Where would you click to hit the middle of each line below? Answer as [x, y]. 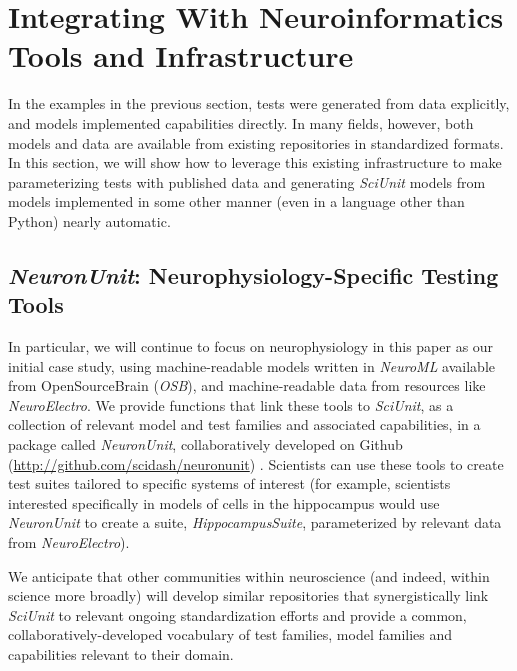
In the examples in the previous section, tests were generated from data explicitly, [259, 103]
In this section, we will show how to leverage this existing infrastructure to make [255, 162]
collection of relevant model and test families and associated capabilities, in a [244, 424]
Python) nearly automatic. [89, 220]
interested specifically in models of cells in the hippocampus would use [224, 502]
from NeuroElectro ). [69, 542]
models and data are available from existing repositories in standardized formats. [256, 142]
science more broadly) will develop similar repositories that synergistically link [248, 595]
